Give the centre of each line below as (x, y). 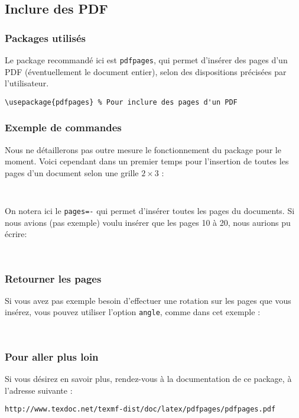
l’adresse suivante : (39, 390)
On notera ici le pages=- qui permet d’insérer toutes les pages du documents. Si (150, 211)
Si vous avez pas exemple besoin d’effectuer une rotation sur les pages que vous (148, 300)
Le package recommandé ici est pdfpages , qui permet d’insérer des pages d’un (146, 60)
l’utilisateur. (27, 83)
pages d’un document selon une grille (72, 172)
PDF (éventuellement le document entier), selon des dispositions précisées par (146, 71)
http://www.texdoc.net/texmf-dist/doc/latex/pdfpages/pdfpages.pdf (140, 409)
